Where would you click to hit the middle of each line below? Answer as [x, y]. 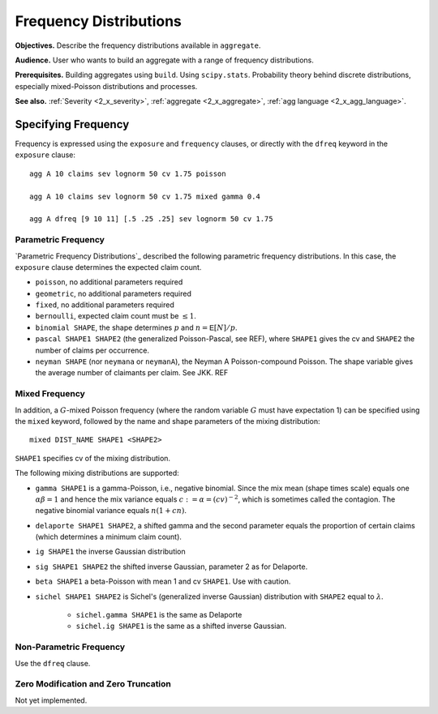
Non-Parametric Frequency [70, 647]
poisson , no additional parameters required [109, 282]
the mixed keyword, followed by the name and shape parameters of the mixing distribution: [167, 421]
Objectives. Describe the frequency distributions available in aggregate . [138, 45]
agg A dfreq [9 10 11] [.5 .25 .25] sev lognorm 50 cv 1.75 [151, 219]
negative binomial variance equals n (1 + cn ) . [111, 511]
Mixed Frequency [50, 394]
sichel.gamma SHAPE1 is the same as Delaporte [159, 615]
